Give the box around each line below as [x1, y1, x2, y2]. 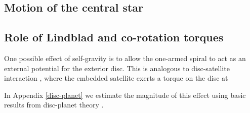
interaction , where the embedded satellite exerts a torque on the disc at [4, 73, 228, 83]
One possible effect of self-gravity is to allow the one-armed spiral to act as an [4, 52, 246, 63]
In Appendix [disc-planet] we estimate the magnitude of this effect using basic [4, 89, 246, 100]
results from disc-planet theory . [4, 99, 104, 110]
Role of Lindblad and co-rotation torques [4, 29, 224, 45]
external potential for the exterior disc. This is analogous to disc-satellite [4, 63, 230, 73]
